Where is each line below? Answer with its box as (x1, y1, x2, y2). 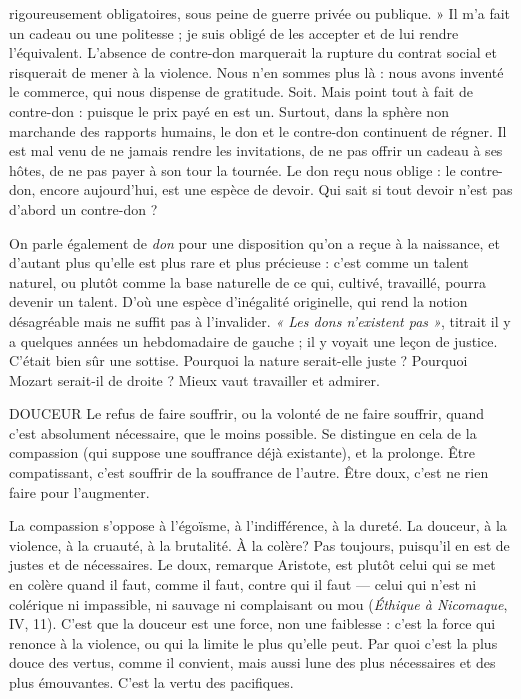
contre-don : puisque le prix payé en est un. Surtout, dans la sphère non (9, 100, 449, 121)
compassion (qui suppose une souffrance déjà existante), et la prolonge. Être (9, 442, 475, 463)
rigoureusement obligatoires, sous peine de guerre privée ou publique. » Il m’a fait (9, 3, 511, 23)
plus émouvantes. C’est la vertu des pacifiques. (9, 672, 294, 692)
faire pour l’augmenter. (9, 481, 150, 502)
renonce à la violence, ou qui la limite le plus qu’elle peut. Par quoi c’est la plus (9, 632, 498, 653)
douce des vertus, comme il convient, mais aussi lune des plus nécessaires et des (9, 652, 496, 673)
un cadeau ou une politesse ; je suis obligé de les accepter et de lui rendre (9, 22, 459, 43)
